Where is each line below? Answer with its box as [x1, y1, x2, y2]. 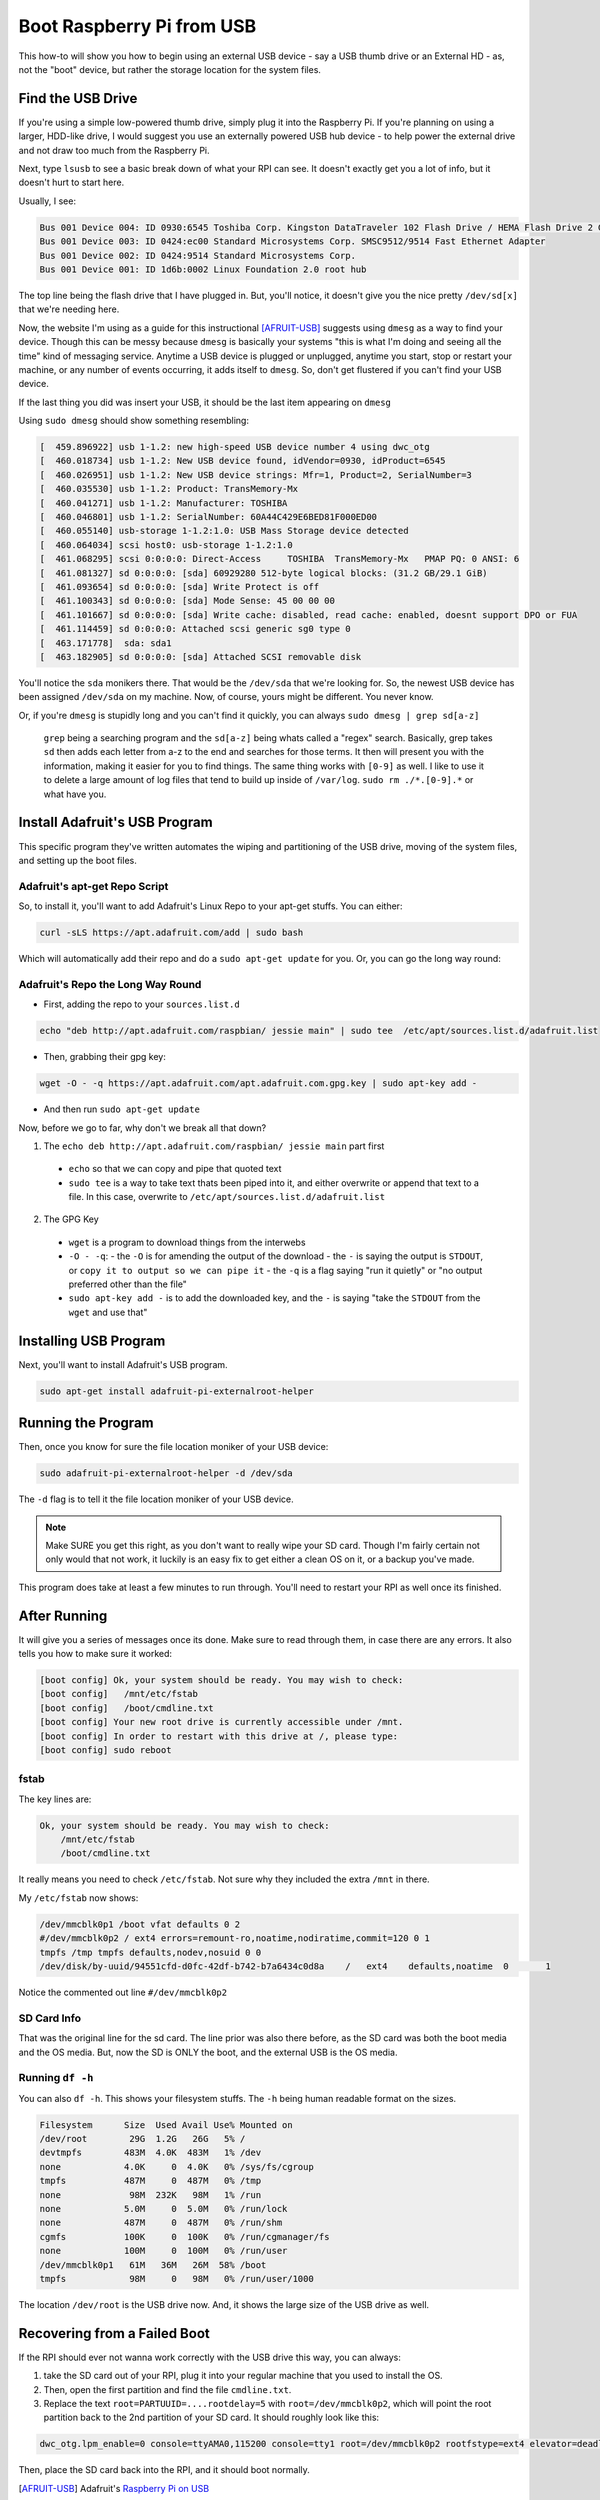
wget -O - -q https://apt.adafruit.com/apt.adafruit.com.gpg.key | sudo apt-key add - [39, 1078, 478, 1089]
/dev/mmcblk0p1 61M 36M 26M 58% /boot [39, 2259, 267, 2270]
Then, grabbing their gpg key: [43, 1051, 167, 1063]
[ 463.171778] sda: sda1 [39, 637, 172, 649]
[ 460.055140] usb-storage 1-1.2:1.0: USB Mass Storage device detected [39, 525, 409, 537]
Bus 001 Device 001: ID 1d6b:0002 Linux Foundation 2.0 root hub [39, 263, 367, 275]
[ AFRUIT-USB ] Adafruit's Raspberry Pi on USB [18, 2482, 210, 2494]
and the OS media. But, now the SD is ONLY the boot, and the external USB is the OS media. [18, 2046, 398, 2058]
